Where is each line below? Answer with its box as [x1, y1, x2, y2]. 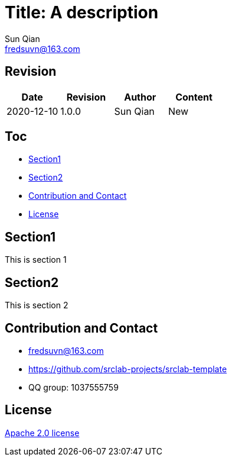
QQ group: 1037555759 [28, 382, 119, 392]
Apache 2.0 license [5, 427, 80, 438]
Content [175, 91, 213, 103]
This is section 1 [5, 254, 67, 265]
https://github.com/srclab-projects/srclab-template [28, 363, 227, 374]
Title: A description [5, 2, 159, 22]
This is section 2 [5, 300, 68, 311]
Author [124, 91, 156, 103]
